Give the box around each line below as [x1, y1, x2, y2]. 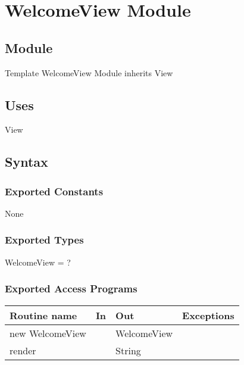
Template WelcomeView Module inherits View [5, 66, 173, 79]
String [115, 343, 141, 357]
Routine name [10, 308, 77, 322]
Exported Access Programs [5, 281, 137, 296]
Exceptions [182, 308, 234, 322]
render [10, 343, 36, 357]
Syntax [5, 152, 48, 171]
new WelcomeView [10, 326, 86, 340]
